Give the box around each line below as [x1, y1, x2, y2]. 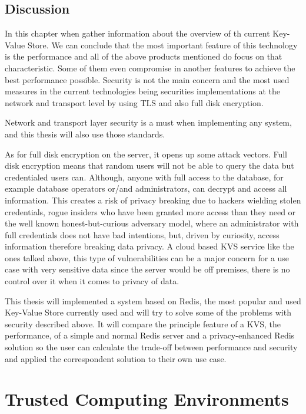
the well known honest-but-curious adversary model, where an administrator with [5, 217, 299, 229]
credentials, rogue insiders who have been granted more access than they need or [5, 205, 296, 218]
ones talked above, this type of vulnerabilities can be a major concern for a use [5, 251, 290, 264]
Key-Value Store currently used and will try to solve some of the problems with [5, 306, 291, 318]
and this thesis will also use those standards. [5, 127, 165, 140]
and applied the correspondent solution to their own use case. [5, 352, 227, 364]
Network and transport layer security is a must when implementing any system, [5, 116, 292, 129]
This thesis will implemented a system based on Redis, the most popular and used [5, 294, 301, 307]
